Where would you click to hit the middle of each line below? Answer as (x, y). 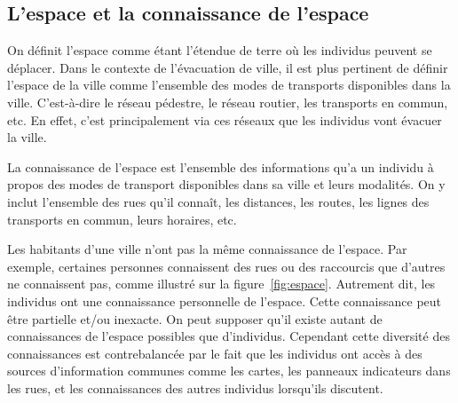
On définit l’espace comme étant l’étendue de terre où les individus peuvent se (220, 50)
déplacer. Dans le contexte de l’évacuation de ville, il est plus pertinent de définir (228, 67)
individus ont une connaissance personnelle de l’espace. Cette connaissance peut (225, 300)
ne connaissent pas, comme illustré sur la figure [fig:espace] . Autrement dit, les (221, 284)
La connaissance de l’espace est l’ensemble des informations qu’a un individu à (221, 166)
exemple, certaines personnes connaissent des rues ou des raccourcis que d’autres (226, 266)
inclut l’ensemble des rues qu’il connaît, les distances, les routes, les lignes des (218, 201)
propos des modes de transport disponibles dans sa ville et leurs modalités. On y (226, 184)
